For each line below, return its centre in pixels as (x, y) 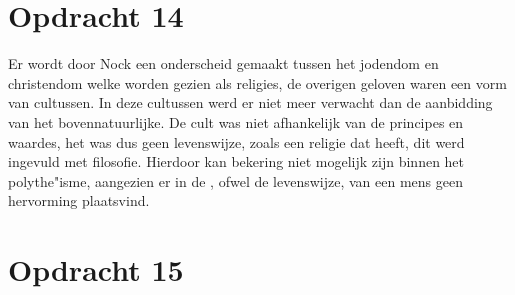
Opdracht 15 (96, 269)
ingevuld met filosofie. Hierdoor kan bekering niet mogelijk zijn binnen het (236, 161)
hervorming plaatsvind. (79, 200)
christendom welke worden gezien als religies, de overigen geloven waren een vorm (257, 82)
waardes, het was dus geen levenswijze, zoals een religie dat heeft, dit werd (236, 141)
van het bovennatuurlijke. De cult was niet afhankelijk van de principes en (236, 121)
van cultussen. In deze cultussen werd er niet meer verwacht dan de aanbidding (250, 102)
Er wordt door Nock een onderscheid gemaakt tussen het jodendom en (223, 63)
